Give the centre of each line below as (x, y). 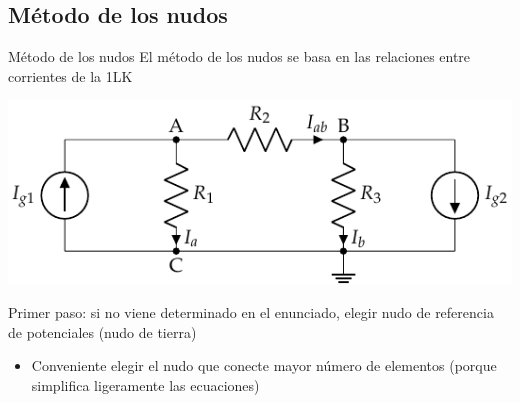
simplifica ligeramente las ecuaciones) (145, 384)
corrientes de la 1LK (70, 75)
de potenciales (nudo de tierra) (102, 331)
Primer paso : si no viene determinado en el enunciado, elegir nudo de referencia (251, 312)
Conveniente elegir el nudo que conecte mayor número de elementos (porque (264, 365)
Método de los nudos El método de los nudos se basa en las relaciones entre (239, 56)
